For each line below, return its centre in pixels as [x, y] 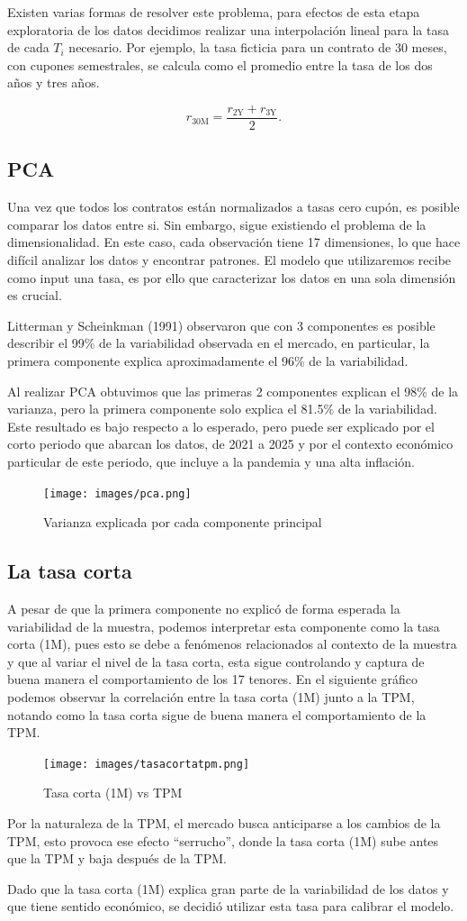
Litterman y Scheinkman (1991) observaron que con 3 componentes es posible [221, 325]
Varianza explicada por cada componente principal [183, 522]
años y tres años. [54, 82]
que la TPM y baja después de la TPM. [117, 858]
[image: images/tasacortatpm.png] [147, 764]
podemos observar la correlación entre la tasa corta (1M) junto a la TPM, [211, 696]
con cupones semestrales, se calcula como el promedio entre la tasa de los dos [220, 64]
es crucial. [35, 295]
